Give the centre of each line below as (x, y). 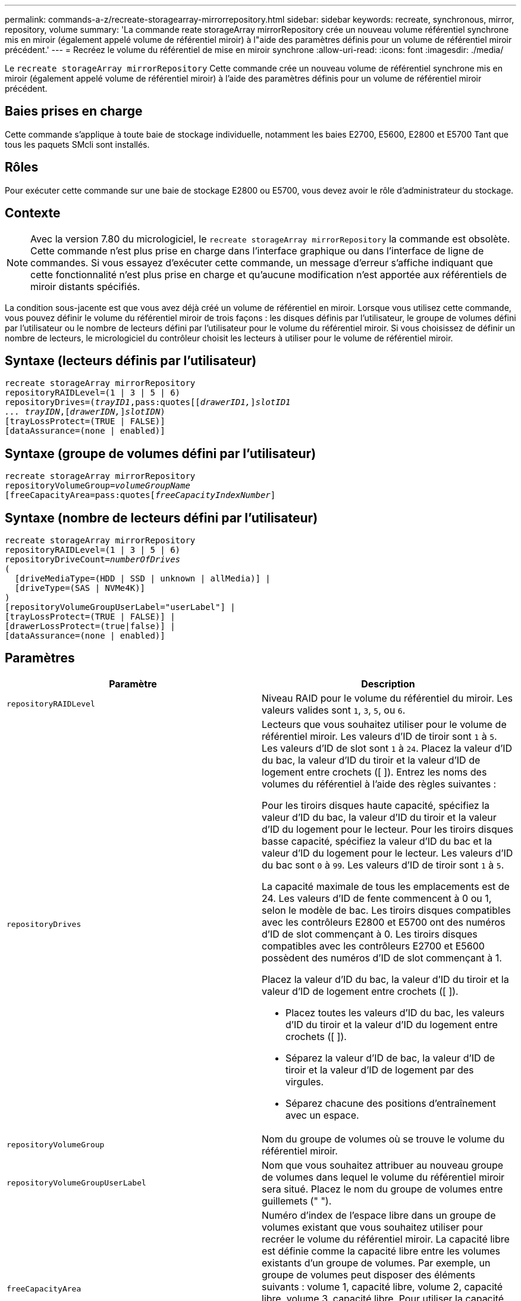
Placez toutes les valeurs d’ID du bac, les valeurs (395, 1012)
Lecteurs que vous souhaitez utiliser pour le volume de (384, 724)
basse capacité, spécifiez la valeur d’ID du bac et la (377, 841)
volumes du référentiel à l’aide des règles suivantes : (379, 784)
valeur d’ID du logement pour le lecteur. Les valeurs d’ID (387, 853)
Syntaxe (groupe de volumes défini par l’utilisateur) (161, 453)
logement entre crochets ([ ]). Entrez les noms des (374, 772)
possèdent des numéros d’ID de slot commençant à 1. (382, 958)
